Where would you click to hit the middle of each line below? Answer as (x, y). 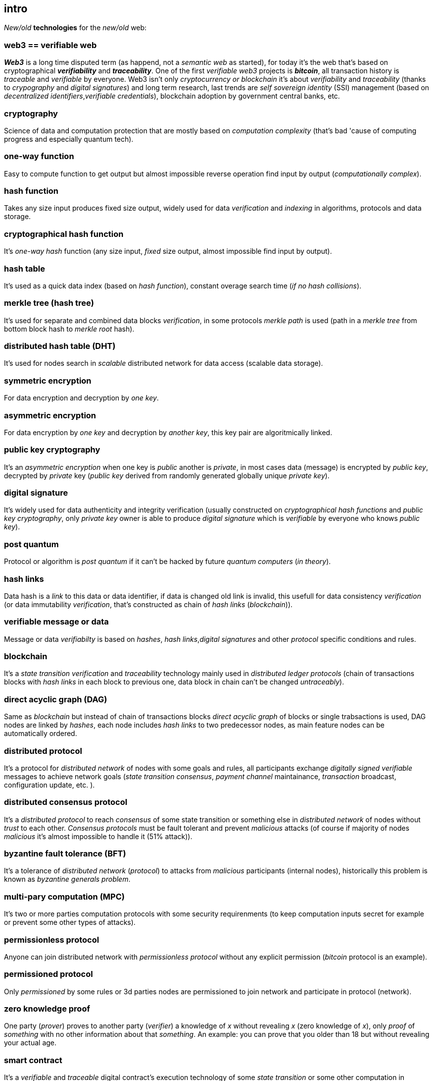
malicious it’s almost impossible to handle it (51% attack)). (98, 836)
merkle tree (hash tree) (49, 303)
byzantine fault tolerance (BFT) (65, 854)
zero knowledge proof (47, 1009)
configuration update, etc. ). (49, 785)
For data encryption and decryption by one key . (81, 398)
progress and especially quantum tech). (69, 139)
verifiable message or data (56, 622)
